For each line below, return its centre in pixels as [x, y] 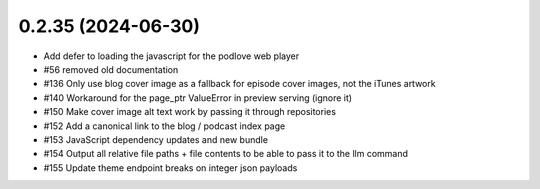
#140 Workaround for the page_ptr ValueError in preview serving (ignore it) [198, 97]
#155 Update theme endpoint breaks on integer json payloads [170, 167]
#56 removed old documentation [111, 69]
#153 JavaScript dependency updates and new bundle [156, 139]
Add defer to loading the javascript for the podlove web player [171, 56]
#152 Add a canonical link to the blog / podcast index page [164, 126]
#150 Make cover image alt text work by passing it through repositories [190, 112]
